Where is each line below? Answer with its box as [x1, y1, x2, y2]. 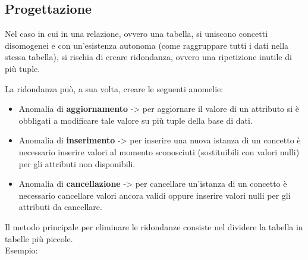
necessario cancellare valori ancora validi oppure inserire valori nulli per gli [18, 189, 291, 201]
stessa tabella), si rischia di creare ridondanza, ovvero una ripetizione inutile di [5, 51, 292, 63]
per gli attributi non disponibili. [18, 157, 136, 170]
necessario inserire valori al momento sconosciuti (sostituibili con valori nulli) [18, 145, 300, 158]
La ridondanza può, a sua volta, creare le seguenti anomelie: [5, 82, 224, 95]
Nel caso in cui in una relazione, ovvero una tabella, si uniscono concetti [5, 27, 268, 40]
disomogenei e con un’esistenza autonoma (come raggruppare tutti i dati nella [5, 39, 289, 51]
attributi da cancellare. [18, 201, 102, 213]
